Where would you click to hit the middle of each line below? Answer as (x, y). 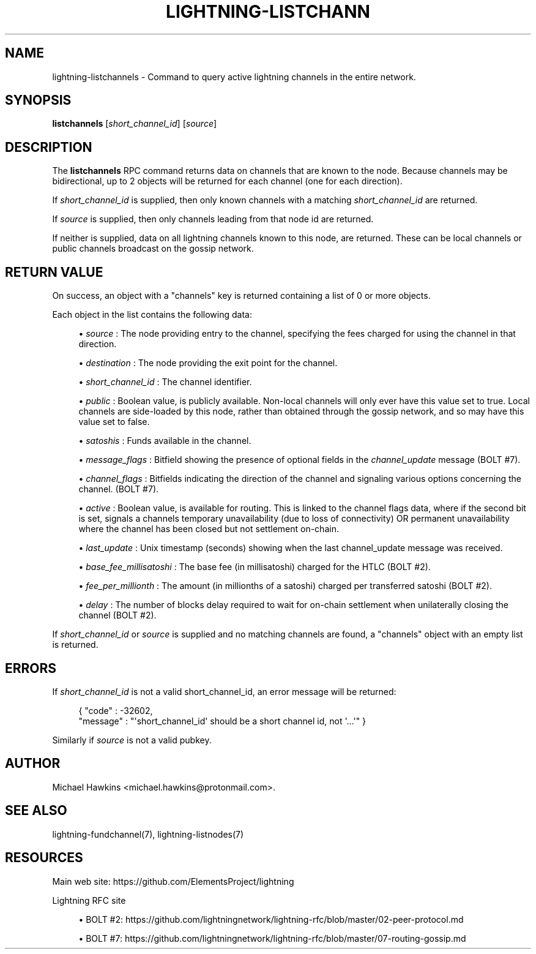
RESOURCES (44, 858)
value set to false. (114, 422)
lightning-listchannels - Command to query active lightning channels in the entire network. (234, 77)
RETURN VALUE (54, 272)
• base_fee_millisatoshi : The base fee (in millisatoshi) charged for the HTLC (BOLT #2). (255, 567)
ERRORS (31, 668)
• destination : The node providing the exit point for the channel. (208, 363)
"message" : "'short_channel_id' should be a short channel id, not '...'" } (222, 721)
